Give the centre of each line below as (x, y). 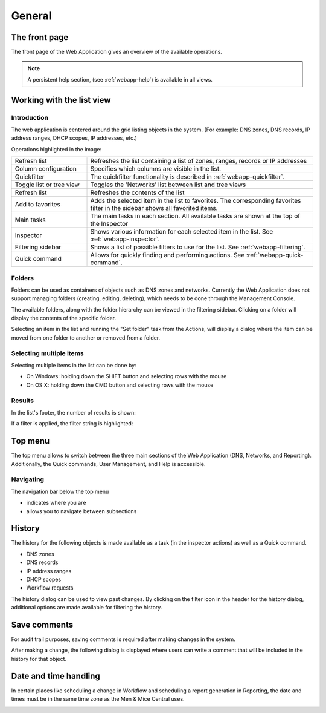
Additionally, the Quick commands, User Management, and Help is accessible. (108, 464)
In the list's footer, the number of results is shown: (73, 412)
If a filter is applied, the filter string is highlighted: (72, 424)
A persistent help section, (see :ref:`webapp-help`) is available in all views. (120, 79)
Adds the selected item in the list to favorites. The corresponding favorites (196, 201)
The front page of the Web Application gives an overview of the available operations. (117, 52)
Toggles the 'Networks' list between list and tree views (168, 185)
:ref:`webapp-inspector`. (125, 239)
